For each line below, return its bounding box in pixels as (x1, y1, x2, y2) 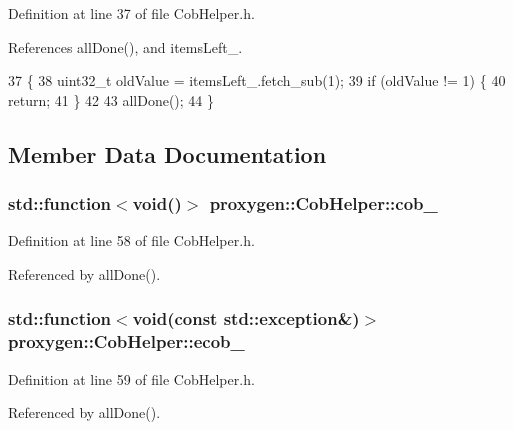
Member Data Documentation (8, 138, 327, 169)
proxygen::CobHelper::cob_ (209, 191, 438, 216)
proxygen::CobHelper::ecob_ (8, 329, 245, 354)
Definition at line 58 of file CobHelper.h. (8, 230, 255, 251)
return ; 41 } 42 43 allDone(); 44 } (8, 89, 215, 110)
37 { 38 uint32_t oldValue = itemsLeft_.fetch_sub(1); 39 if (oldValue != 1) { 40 (8, 70, 506, 91)
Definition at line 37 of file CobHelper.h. (8, 3, 255, 23)
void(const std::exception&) (132, 306, 360, 331)
